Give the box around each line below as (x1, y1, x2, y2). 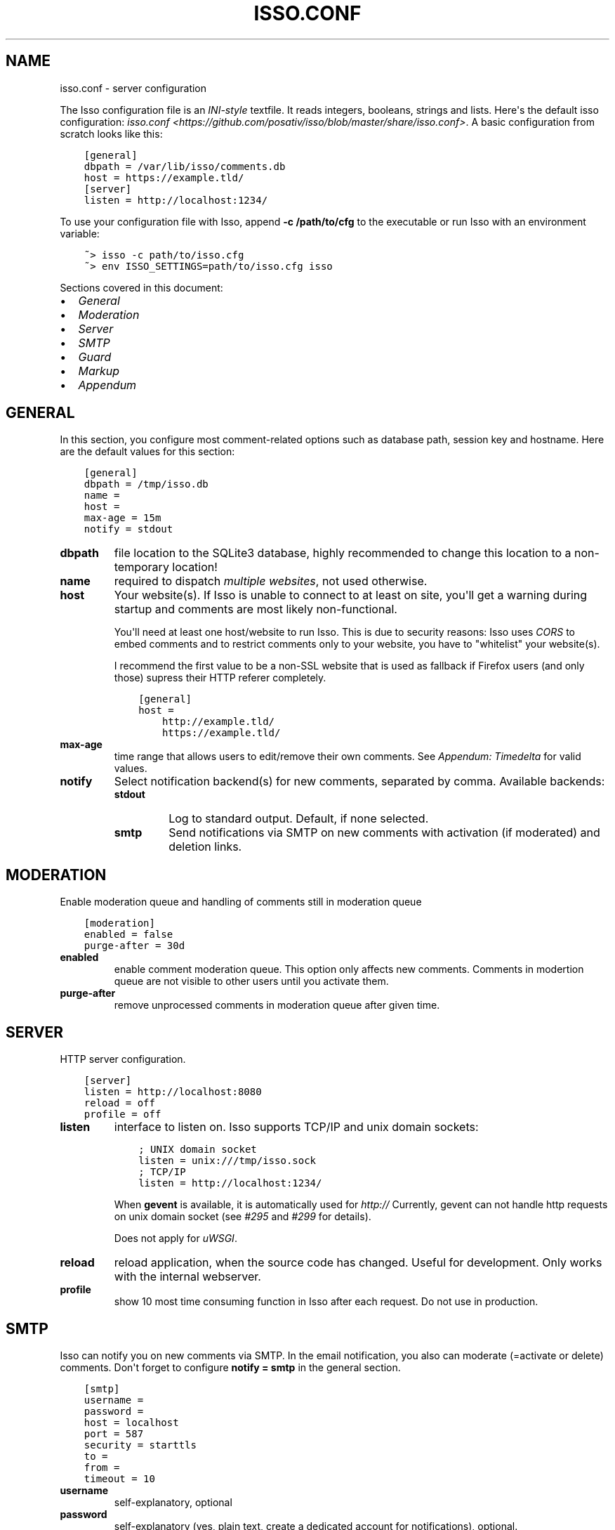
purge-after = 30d (84, 940, 185, 952)
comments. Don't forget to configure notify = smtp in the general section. (60, 1361, 401, 1373)
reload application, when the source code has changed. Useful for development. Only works (114, 1255, 602, 1270)
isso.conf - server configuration (60, 81, 207, 94)
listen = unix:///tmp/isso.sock (138, 1155, 317, 1167)
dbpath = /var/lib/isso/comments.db (84, 160, 286, 172)
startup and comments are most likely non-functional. (114, 602, 397, 617)
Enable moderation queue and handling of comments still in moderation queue (60, 896, 422, 908)
